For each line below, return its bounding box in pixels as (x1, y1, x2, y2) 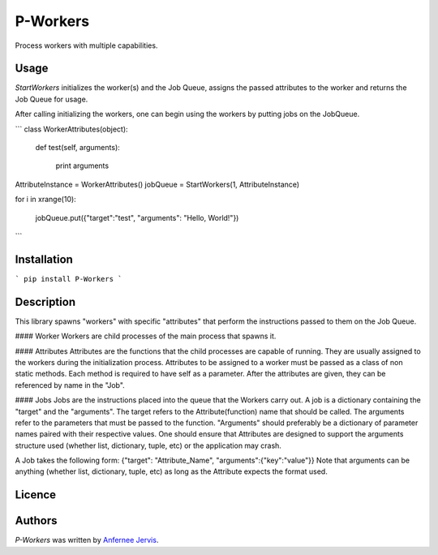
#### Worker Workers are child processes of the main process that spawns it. (15, 331, 277, 341)
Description (15, 295, 76, 308)
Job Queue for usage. (15, 94, 88, 104)
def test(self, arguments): (35, 143, 121, 153)
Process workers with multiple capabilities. (15, 41, 158, 50)
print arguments (55, 161, 109, 170)
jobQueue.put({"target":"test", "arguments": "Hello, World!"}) (35, 213, 239, 222)
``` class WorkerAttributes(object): (15, 124, 129, 134)
